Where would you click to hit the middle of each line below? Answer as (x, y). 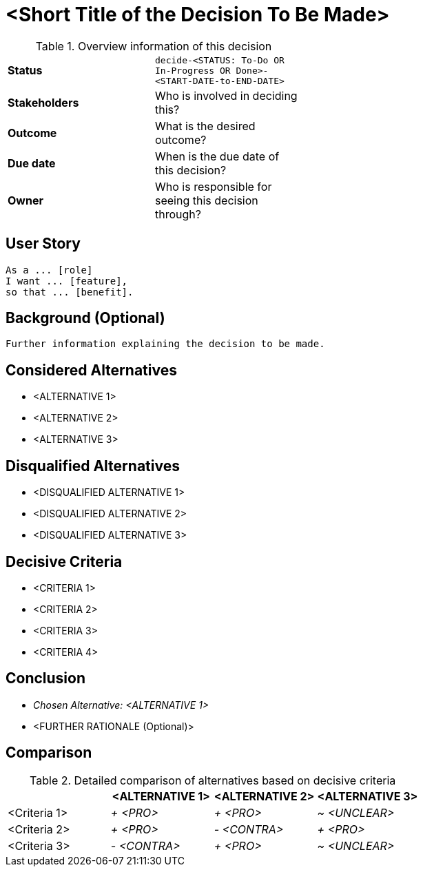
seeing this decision (207, 200)
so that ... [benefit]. (70, 292)
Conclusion (46, 678)
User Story (43, 244)
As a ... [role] (49, 270)
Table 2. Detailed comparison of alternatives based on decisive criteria (213, 780)
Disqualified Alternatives (93, 466)
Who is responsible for (214, 186)
